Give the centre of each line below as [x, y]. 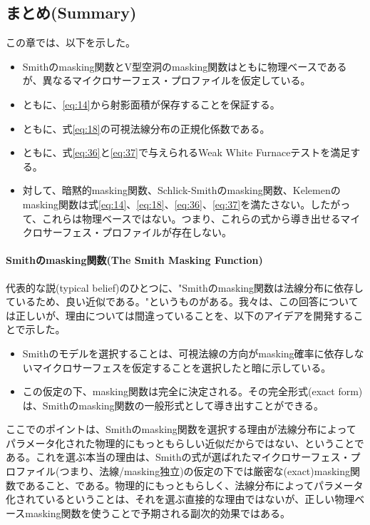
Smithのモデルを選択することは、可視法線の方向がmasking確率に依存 [183, 353]
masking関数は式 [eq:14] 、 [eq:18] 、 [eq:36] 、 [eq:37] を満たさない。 [166, 204]
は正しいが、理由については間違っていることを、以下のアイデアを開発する [180, 315]
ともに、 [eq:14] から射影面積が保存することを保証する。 [151, 104]
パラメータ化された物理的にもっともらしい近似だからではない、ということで [185, 443]
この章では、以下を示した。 [71, 42]
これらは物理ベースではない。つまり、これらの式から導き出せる [191, 218]
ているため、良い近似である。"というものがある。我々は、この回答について [182, 301]
